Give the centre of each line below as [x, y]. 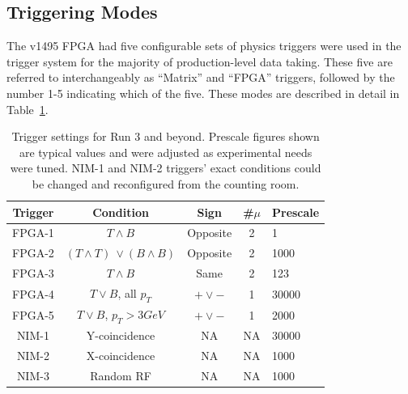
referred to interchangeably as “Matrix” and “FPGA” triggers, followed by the [201, 77]
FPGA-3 [33, 273]
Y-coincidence [121, 335]
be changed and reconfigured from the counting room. [166, 183]
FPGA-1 [33, 233]
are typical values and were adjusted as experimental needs [166, 152]
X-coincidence [121, 355]
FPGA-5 [33, 314]
